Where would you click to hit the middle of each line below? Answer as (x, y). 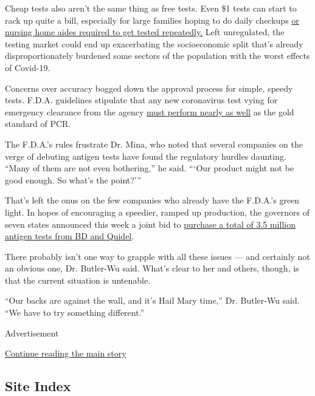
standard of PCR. (38, 124)
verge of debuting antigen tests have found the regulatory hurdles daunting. (146, 156)
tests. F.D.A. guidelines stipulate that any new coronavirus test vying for (141, 100)
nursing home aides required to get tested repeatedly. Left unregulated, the (145, 32)
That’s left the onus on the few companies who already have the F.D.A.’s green (152, 200)
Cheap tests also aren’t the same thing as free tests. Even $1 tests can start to (151, 8)
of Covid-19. (28, 67)
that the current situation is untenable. (78, 280)
